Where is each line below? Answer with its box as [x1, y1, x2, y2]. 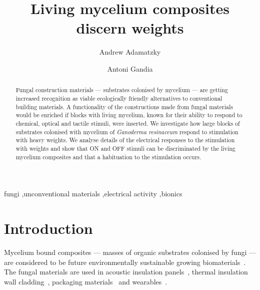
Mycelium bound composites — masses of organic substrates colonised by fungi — [4, 246, 256, 257]
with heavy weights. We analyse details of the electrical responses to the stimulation [15, 136, 235, 144]
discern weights [76, 18, 184, 38]
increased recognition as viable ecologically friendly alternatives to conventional [15, 94, 222, 102]
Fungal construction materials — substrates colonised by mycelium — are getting [15, 86, 228, 94]
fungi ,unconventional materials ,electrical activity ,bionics [4, 188, 182, 199]
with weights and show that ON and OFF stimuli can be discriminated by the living [15, 144, 235, 152]
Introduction [4, 217, 93, 238]
